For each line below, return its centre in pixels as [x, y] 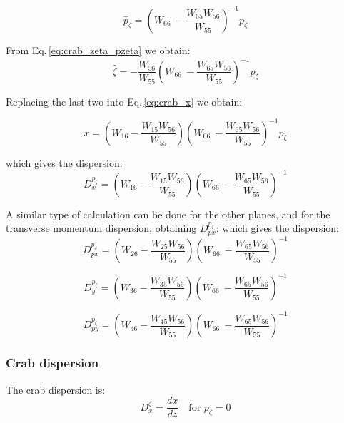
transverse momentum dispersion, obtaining [101, 228]
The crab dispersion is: [56, 389]
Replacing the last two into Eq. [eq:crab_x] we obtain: [124, 101]
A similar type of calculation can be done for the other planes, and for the [168, 214]
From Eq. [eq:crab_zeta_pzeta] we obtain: [98, 50]
